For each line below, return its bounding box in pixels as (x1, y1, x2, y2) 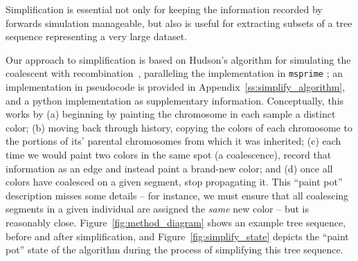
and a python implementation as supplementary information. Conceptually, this (6, 93, 344, 107)
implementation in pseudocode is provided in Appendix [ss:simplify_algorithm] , (6, 80, 346, 94)
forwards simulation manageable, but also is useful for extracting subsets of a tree (6, 15, 352, 30)
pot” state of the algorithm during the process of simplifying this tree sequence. (6, 242, 343, 257)
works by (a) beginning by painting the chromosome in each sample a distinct (6, 107, 336, 121)
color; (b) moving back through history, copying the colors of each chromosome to (6, 120, 352, 134)
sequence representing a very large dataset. (6, 29, 188, 44)
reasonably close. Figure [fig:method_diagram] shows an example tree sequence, (6, 215, 346, 229)
